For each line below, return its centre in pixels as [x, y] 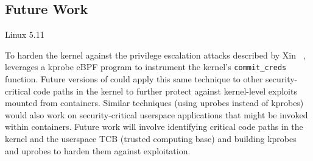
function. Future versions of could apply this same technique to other [134, 79]
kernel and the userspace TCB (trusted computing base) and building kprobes [151, 139]
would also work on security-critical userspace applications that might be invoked [156, 114]
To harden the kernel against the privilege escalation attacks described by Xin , [155, 55]
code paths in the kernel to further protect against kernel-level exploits [165, 91]
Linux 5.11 [25, 34]
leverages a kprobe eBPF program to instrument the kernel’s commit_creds [146, 67]
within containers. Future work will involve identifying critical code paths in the [154, 127]
